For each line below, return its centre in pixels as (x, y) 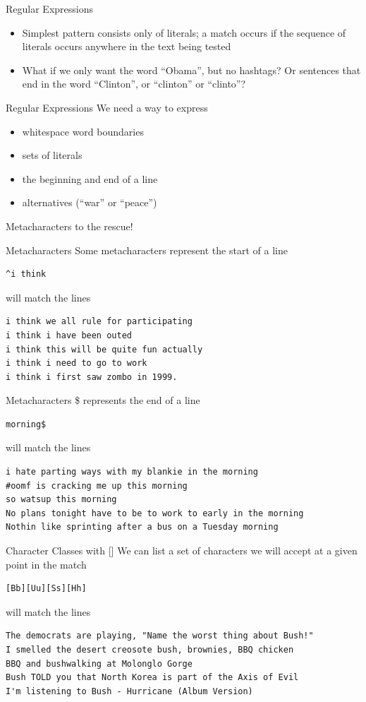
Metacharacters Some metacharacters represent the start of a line (147, 250)
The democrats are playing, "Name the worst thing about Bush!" (160, 636)
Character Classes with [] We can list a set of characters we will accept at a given (182, 551)
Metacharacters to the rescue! (69, 226)
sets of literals (52, 155)
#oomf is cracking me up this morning (97, 486)
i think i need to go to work (77, 363)
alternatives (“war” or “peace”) (90, 202)
